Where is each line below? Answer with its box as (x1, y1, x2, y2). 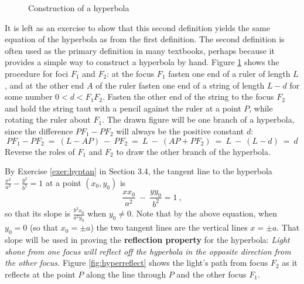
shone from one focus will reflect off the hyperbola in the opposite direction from (5, 245, 291, 257)
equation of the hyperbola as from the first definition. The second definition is (5, 33, 285, 45)
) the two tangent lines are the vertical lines (90, 221, 248, 234)
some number (5, 90, 53, 103)
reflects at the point (5, 268, 76, 280)
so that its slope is (5, 207, 70, 219)
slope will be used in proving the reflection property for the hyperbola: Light (5, 234, 290, 246)
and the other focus (176, 268, 247, 280)
